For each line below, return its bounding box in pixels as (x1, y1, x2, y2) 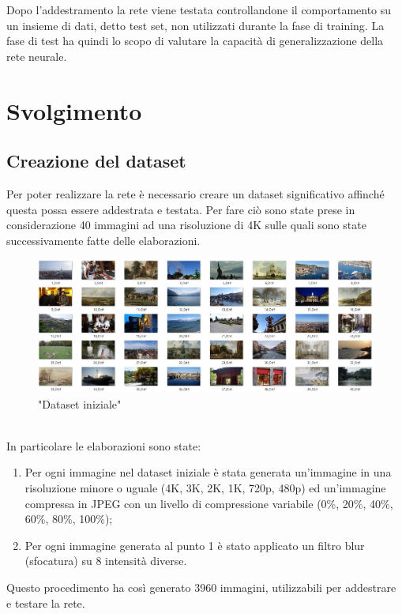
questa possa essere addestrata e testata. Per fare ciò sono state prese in (6, 201, 355, 217)
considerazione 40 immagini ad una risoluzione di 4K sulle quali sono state (6, 217, 366, 233)
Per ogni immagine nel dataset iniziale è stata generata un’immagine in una (24, 464, 392, 480)
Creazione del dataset (6, 149, 186, 173)
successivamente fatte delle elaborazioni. (6, 232, 201, 248)
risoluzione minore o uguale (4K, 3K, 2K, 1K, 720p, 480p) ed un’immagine (24, 479, 386, 495)
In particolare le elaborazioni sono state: (6, 437, 201, 454)
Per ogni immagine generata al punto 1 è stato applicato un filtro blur (24, 537, 365, 553)
